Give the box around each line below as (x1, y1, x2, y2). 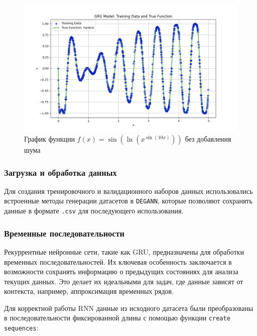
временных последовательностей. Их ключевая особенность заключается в (4, 256, 232, 267)
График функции (24, 133, 75, 144)
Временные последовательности (4, 227, 125, 239)
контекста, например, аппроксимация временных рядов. (4, 286, 174, 296)
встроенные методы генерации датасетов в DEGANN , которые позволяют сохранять (4, 195, 252, 206)
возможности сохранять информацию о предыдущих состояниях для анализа (4, 266, 238, 277)
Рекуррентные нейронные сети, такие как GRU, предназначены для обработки (4, 246, 244, 257)
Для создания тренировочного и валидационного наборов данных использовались (4, 185, 253, 196)
